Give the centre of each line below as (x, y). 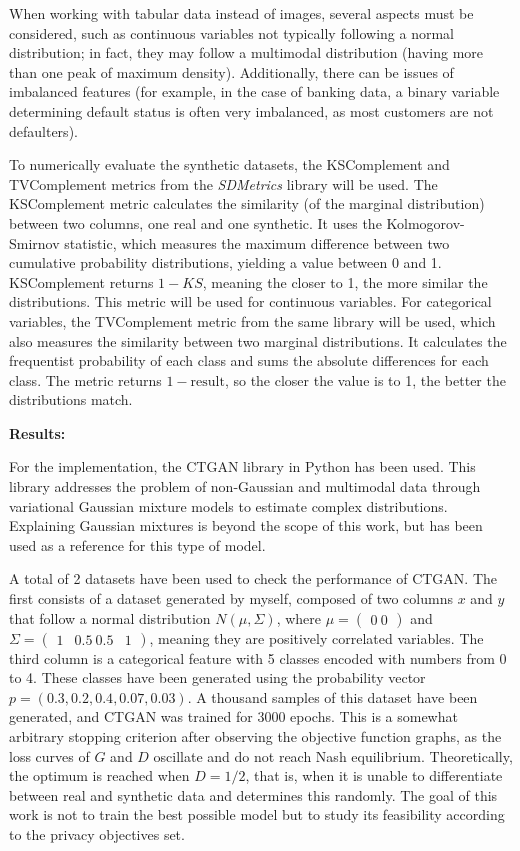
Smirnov (34, 242)
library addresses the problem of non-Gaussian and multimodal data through (245, 486)
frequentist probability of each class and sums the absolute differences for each (249, 360)
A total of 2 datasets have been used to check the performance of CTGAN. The (253, 578)
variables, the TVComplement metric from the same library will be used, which (252, 320)
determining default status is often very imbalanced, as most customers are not (251, 110)
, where (299, 617)
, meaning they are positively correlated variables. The (316, 637)
